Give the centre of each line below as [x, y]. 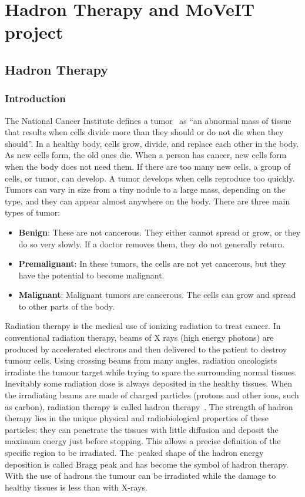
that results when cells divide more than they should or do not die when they [144, 132]
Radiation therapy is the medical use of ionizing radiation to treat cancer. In [143, 326]
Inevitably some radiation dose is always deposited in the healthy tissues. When [149, 383]
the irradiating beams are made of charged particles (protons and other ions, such [152, 395]
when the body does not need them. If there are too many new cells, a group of [148, 166]
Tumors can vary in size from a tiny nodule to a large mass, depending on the [145, 189]
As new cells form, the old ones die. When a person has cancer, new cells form [146, 155]
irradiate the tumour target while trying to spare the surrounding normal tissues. [151, 372]
